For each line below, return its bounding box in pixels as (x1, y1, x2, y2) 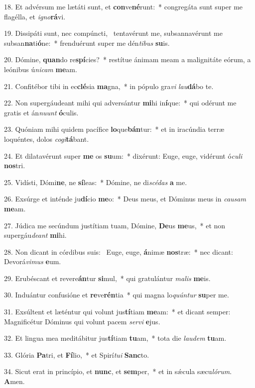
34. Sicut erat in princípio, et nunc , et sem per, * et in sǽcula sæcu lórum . (4, 366, 232, 377)
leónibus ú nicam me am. (4, 64, 77, 74)
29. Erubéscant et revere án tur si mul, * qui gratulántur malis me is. (4, 273, 211, 283)
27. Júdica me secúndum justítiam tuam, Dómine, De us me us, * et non (4, 220, 226, 230)
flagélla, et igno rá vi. (4, 11, 66, 21)
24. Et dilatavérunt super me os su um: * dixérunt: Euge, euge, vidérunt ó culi (4, 150, 243, 161)
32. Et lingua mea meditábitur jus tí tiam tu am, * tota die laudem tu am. (4, 333, 227, 343)
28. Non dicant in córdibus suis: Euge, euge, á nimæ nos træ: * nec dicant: (4, 246, 233, 257)
